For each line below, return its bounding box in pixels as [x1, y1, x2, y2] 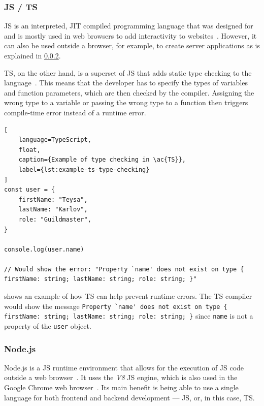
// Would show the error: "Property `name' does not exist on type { [4, 265, 244, 273]
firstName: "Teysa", [18, 196, 88, 203]
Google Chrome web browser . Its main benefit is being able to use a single [4, 382, 239, 393]
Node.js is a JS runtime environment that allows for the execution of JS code [4, 362, 244, 372]
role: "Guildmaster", [18, 215, 91, 223]
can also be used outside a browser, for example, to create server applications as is [4, 40, 260, 51]
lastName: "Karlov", [18, 206, 88, 213]
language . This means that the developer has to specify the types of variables [4, 77, 248, 88]
